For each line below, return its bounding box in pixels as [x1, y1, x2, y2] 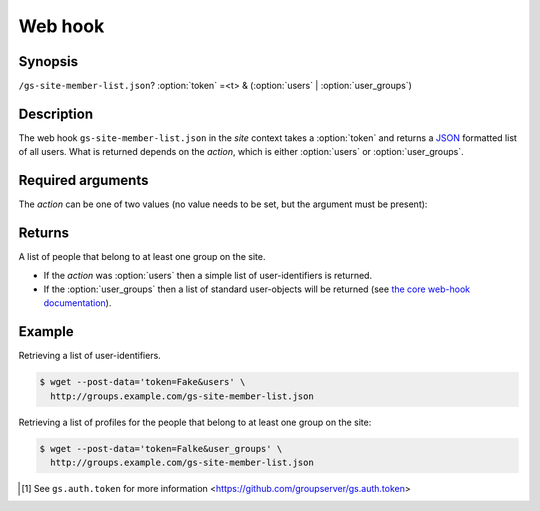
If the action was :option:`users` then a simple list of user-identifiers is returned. [43, 269, 373, 281]
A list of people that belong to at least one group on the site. [18, 251, 266, 263]
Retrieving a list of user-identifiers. [18, 350, 162, 362]
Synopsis [18, 53, 79, 70]
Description [18, 105, 94, 122]
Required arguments [18, 172, 149, 189]
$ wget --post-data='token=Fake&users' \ [39, 376, 246, 388]
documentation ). [43, 297, 112, 309]
